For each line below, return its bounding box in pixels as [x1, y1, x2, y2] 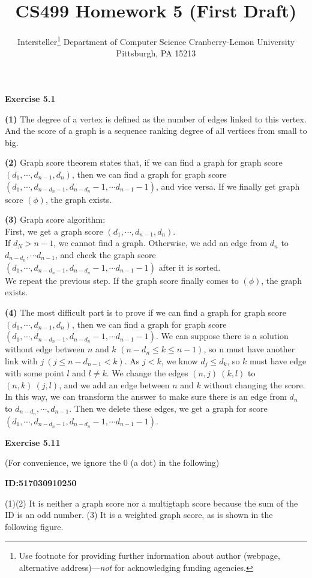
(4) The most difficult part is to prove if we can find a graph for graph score [5, 306, 287, 318]
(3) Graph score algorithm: [5, 213, 106, 226]
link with [5, 354, 38, 367]
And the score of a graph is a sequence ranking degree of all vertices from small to [5, 124, 307, 137]
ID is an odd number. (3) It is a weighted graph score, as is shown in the [5, 508, 273, 521]
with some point [5, 367, 64, 379]
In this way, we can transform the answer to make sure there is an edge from [5, 390, 287, 403]
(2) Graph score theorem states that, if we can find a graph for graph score [5, 156, 283, 169]
